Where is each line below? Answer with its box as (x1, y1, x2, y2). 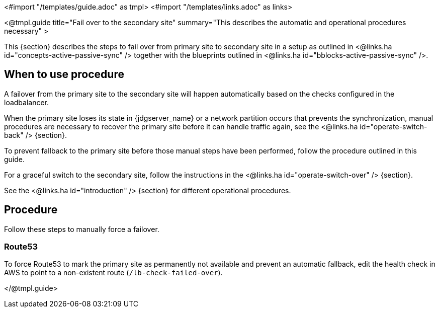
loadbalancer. (4, 98, 49, 107)
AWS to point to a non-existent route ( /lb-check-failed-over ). (4, 268, 223, 277)
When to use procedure (4, 68, 124, 81)
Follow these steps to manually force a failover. (4, 224, 159, 233)
